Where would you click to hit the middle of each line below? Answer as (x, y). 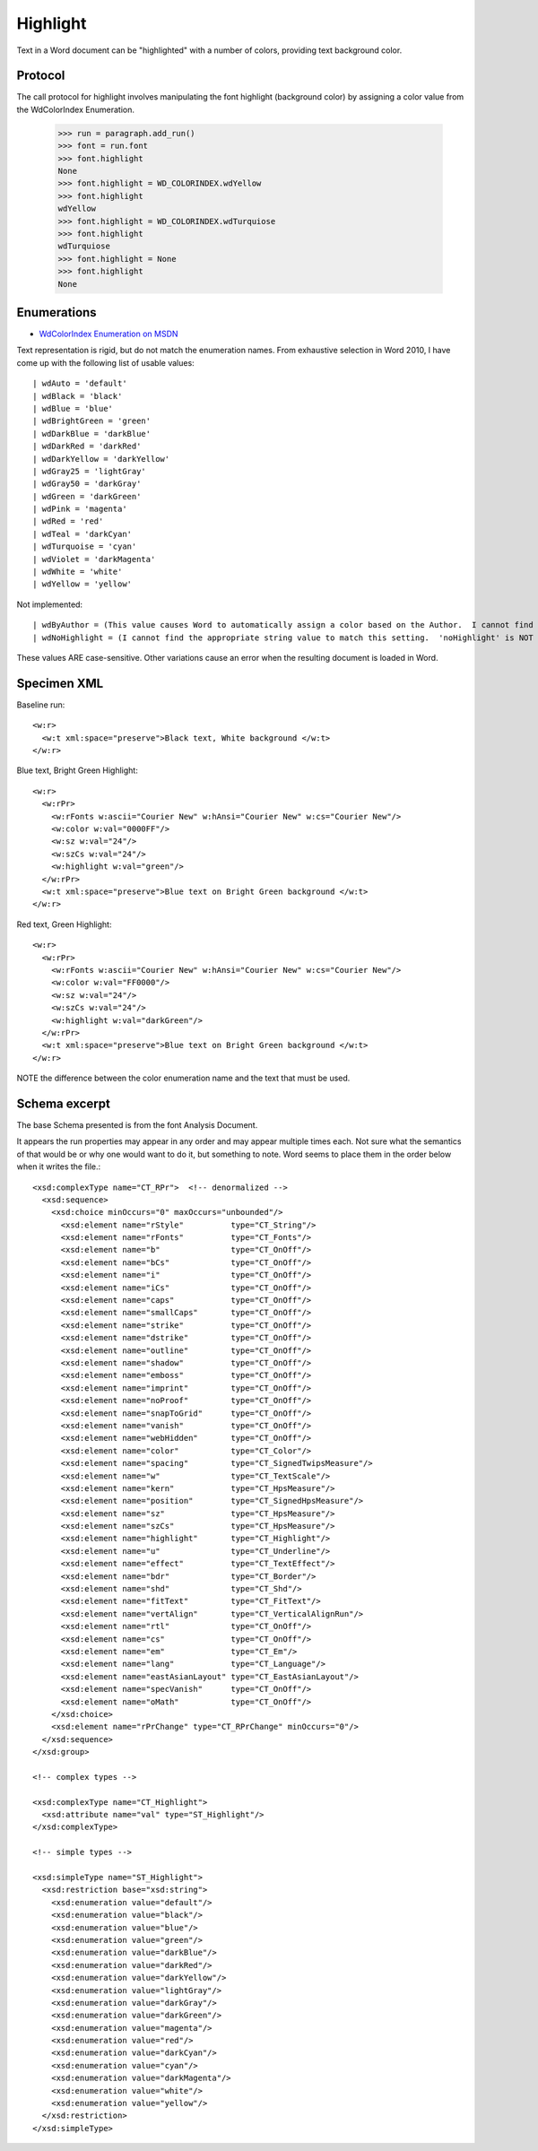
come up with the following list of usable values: (105, 362)
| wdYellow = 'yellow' (82, 584)
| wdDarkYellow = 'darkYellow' (101, 459)
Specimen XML (60, 683)
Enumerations (57, 312)
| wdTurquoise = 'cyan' (85, 546)
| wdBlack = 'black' (78, 396)
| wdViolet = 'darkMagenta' (94, 559)
